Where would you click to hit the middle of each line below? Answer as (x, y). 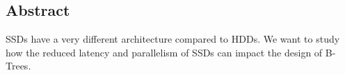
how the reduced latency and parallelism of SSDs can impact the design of (164, 52)
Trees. (18, 66)
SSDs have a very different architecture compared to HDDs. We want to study (173, 39)
